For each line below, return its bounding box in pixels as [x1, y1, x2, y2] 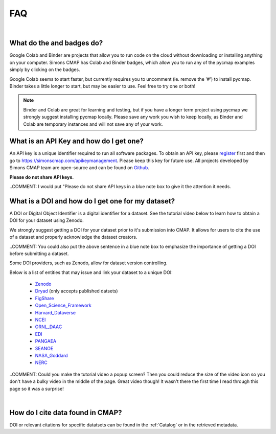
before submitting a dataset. [9, 250, 69, 257]
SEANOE [35, 345, 54, 351]
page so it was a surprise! [9, 385, 64, 392]
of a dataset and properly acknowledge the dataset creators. [9, 234, 137, 240]
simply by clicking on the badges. [9, 66, 80, 73]
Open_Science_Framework [35, 302, 91, 309]
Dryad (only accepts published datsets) [35, 288, 118, 294]
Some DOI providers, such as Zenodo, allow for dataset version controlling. [9, 260, 168, 266]
